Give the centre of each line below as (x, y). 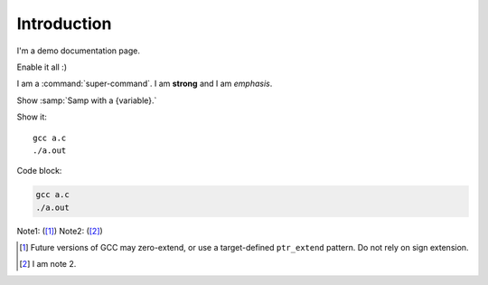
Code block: (39, 171)
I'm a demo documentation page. (78, 51)
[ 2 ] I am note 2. (48, 264)
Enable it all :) (42, 67)
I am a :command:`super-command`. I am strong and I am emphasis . (145, 84)
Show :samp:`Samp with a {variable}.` (87, 100)
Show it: (32, 117)
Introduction (64, 24)
